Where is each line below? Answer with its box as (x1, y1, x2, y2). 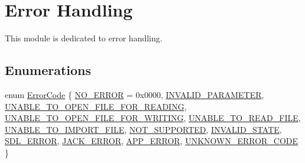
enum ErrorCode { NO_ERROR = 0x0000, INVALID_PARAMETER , (5, 88, 264, 100)
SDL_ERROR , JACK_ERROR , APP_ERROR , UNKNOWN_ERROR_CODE (5, 135, 298, 147)
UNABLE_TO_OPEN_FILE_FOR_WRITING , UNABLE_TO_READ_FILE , (5, 112, 301, 124)
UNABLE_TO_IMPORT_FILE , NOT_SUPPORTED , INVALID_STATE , (5, 123, 282, 135)
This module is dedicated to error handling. (5, 32, 163, 44)
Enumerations (5, 61, 92, 79)
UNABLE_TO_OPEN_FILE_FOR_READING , (5, 100, 187, 112)
